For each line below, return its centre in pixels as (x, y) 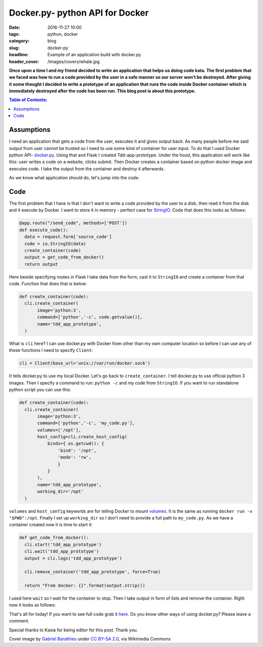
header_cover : (24, 62)
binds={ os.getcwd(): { (76, 444)
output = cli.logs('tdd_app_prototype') (73, 558)
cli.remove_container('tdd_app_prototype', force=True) (93, 572)
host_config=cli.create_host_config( (82, 437)
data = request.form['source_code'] (68, 237)
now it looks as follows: (32, 605)
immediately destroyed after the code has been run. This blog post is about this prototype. (103, 91)
